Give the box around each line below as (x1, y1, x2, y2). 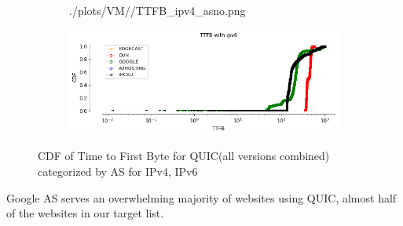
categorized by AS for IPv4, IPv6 (38, 162, 198, 179)
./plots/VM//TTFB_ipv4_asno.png (69, 2, 246, 18)
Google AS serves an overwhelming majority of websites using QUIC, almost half (6, 189, 397, 206)
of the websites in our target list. (6, 205, 164, 221)
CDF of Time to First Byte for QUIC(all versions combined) (38, 148, 330, 164)
